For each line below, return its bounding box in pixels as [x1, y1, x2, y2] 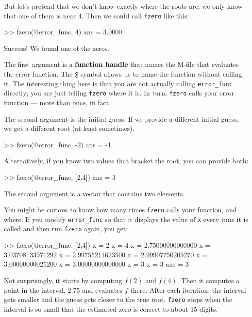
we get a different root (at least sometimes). [4, 123, 134, 133]
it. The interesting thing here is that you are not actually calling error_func [4, 78, 233, 88]
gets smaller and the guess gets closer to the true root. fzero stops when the [4, 294, 233, 304]
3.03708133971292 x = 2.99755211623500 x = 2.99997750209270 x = [4, 249, 207, 259]
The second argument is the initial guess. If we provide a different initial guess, [4, 113, 239, 124]
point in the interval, [4, 285, 66, 295]
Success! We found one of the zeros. [4, 43, 110, 53]
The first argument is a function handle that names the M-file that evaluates [4, 59, 239, 69]
